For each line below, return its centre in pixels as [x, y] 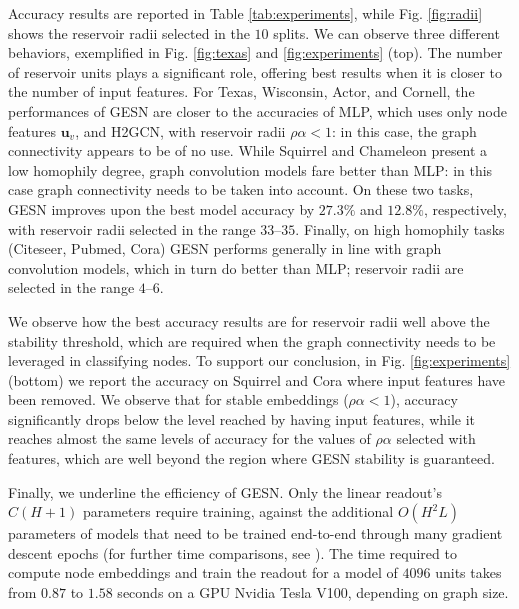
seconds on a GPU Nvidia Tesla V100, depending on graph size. [313, 592]
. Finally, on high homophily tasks [400, 228]
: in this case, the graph [404, 130]
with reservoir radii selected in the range [132, 228]
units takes [468, 572]
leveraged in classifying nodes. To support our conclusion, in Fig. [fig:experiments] [259, 360]
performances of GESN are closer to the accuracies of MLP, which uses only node [258, 110]
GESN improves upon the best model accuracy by [161, 208]
